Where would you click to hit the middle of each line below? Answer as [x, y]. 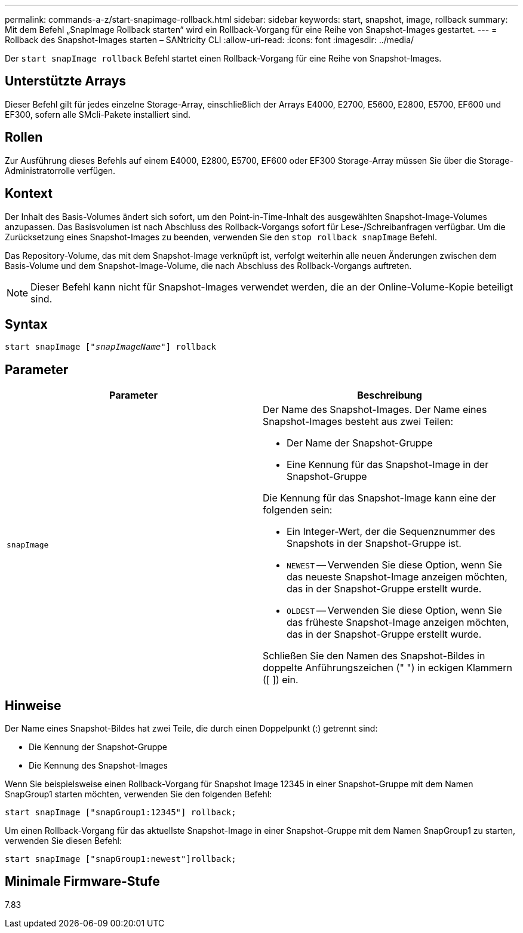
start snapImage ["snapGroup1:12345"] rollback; [121, 813]
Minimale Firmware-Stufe [82, 882]
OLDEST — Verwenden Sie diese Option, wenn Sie [394, 611]
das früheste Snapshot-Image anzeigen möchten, [398, 622]
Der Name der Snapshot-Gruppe [360, 443]
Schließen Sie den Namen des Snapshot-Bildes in [374, 656]
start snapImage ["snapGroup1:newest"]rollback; [121, 859]
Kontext [29, 194]
